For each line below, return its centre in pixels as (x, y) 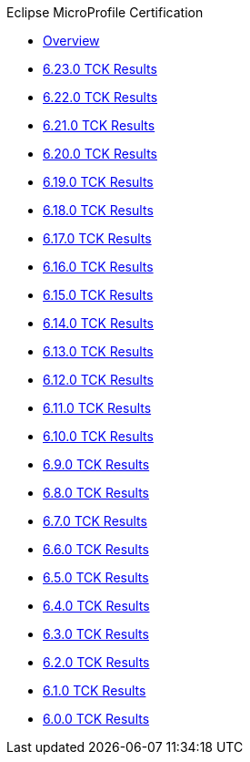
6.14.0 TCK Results (99, 323)
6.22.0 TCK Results (100, 97)
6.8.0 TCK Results (96, 493)
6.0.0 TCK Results (96, 719)
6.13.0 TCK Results (98, 351)
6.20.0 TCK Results (100, 154)
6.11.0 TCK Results (97, 408)
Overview (71, 41)
